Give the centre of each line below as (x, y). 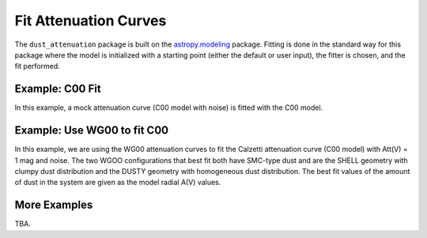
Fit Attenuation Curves (91, 21)
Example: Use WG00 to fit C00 (92, 130)
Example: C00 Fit (58, 89)
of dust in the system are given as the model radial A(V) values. (118, 183)
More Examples (54, 205)
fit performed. (37, 66)
